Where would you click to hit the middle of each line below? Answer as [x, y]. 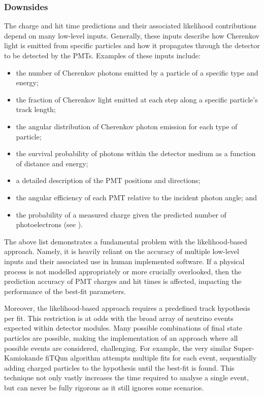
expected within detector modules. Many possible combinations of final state [123, 328]
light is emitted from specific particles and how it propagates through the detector [132, 45]
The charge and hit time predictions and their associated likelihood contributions [130, 26]
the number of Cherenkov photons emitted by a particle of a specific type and [137, 72]
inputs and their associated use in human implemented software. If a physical [124, 261]
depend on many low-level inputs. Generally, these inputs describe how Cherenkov [132, 35]
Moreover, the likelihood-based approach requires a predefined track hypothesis [127, 308]
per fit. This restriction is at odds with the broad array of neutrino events [119, 318]
